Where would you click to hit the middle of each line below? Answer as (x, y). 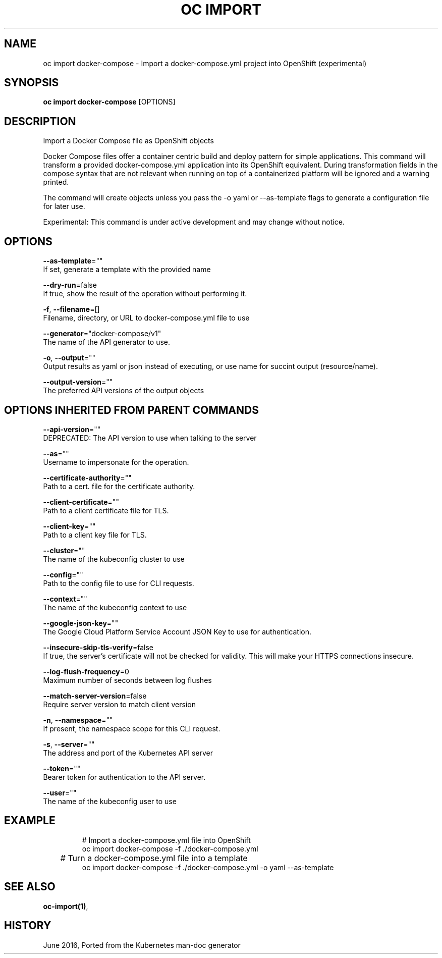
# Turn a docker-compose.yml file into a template (154, 858)
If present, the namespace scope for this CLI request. (132, 728)
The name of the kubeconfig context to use (115, 607)
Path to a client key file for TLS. (95, 535)
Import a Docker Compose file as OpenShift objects (128, 141)
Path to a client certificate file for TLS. (106, 510)
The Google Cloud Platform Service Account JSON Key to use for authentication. (177, 631)
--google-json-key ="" (81, 623)
